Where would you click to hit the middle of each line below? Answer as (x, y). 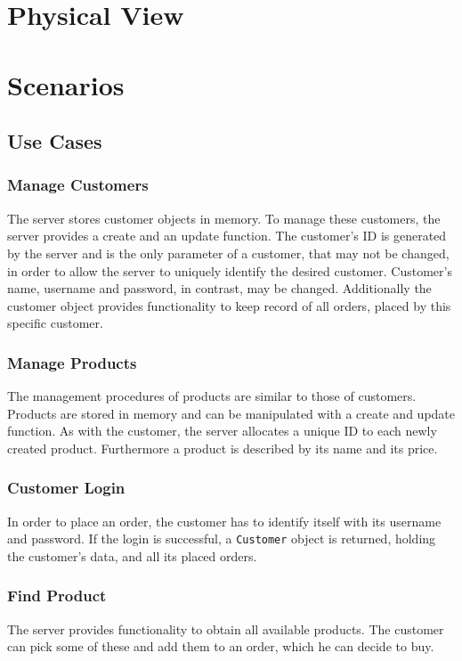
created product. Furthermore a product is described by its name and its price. (223, 448)
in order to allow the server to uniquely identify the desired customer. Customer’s (230, 270)
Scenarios (66, 84)
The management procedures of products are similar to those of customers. (212, 396)
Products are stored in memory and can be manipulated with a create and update (231, 413)
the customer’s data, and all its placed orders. (132, 555)
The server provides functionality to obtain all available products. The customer (226, 628)
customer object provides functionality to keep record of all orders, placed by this (229, 305)
